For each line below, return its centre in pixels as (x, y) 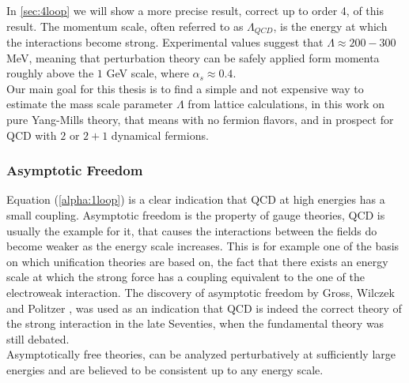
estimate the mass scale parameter (90, 104)
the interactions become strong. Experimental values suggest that (165, 42)
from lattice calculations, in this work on (286, 104)
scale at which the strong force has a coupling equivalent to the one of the (186, 277)
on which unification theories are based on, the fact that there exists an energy (197, 261)
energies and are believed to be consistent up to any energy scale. (165, 369)
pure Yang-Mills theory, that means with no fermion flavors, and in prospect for (200, 120)
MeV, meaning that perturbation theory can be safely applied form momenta (193, 57)
